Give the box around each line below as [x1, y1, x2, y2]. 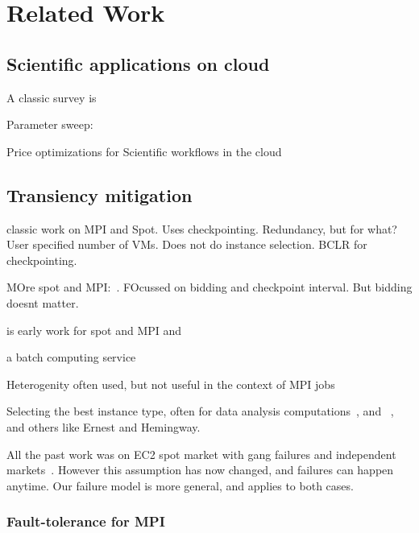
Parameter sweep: [6, 116, 93, 133]
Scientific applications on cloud [6, 51, 270, 76]
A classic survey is [6, 89, 97, 105]
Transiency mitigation [6, 182, 193, 207]
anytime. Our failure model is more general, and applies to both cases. [6, 477, 354, 494]
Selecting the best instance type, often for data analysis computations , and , [6, 403, 394, 419]
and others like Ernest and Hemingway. [6, 418, 201, 435]
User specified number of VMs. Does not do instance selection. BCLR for [6, 236, 367, 253]
